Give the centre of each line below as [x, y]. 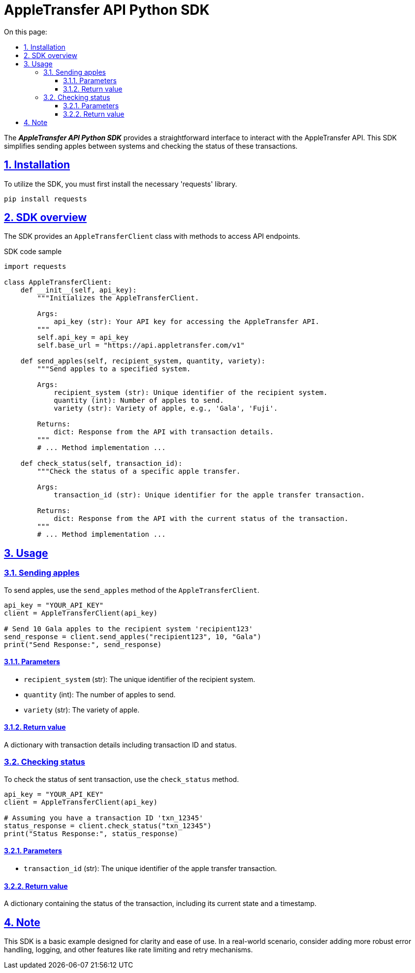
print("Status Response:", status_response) [91, 833]
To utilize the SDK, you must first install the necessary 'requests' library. [121, 184]
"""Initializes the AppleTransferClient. [118, 298]
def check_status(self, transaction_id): [101, 464]
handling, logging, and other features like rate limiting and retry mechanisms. [128, 950]
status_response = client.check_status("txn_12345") [108, 826]
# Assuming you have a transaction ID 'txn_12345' [104, 818]
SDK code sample [33, 252]
